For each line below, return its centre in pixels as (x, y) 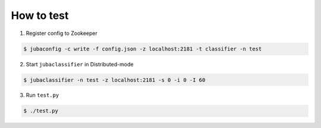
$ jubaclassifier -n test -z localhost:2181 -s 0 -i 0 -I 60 (114, 80)
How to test (40, 15)
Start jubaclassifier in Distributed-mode (80, 64)
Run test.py (43, 95)
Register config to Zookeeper (62, 33)
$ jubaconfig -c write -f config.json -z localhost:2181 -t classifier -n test (143, 49)
